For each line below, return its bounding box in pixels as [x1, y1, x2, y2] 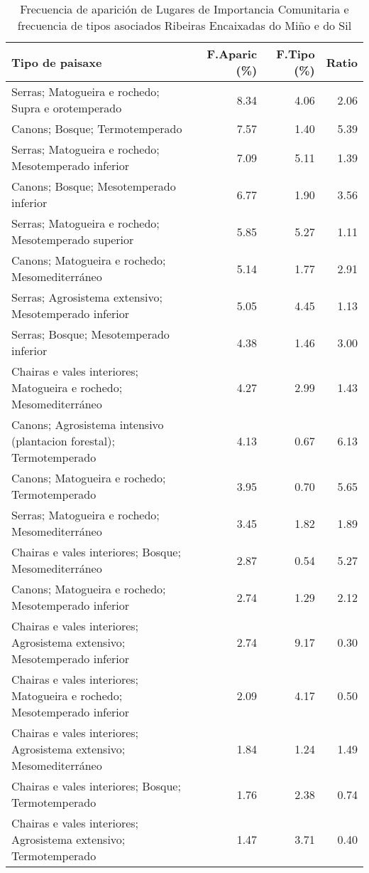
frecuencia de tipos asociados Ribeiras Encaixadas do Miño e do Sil [17, 17, 352, 33]
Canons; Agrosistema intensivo [11, 416, 164, 433]
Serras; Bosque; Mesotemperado [11, 326, 170, 342]
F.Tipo [276, 46, 315, 62]
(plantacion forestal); [11, 433, 115, 449]
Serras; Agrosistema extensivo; [11, 289, 163, 305]
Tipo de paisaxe [11, 53, 102, 70]
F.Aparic [206, 46, 258, 62]
